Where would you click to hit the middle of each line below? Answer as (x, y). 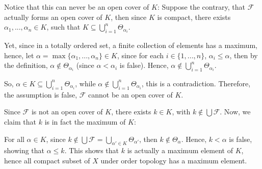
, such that (63, 27)
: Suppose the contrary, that (201, 7)
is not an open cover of (67, 112)
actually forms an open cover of (53, 17)
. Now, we (235, 112)
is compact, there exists (194, 17)
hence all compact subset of (47, 160)
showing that (24, 150)
